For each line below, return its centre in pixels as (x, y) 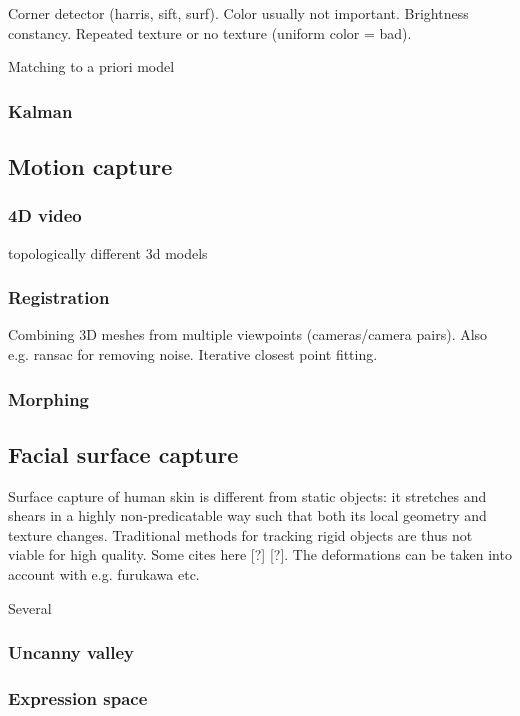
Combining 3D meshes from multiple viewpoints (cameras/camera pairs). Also (248, 334)
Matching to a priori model (91, 66)
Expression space (78, 698)
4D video (45, 215)
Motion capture (90, 166)
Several (30, 607)
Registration (59, 297)
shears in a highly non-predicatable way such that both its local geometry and (247, 515)
